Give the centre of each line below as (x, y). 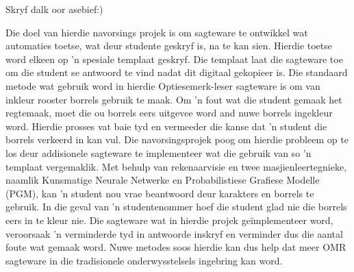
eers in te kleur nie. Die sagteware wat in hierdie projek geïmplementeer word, (169, 220)
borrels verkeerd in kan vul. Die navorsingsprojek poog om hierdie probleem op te (177, 139)
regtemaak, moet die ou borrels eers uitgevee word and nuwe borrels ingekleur (169, 113)
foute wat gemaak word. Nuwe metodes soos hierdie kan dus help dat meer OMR (176, 247)
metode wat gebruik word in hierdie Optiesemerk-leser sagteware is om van (163, 85)
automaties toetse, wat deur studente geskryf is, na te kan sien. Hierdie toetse (169, 46)
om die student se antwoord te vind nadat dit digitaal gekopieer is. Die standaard (177, 72)
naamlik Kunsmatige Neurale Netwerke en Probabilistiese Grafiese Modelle (163, 180)
